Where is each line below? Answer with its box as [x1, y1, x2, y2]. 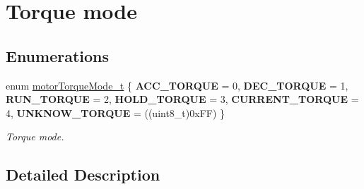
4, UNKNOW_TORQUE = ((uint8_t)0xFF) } [6, 105, 225, 120]
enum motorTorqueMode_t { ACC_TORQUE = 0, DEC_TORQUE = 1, [6, 78, 348, 92]
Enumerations [6, 44, 110, 66]
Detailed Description [6, 164, 160, 185]
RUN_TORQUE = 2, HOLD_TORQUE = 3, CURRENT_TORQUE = [6, 92, 359, 106]
